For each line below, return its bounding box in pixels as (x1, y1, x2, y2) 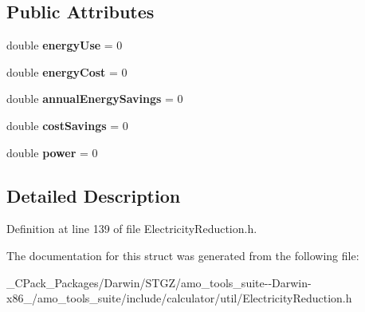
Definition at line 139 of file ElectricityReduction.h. (6, 220, 257, 237)
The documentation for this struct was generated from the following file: (6, 247, 359, 263)
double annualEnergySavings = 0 (6, 90, 183, 107)
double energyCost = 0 (6, 63, 128, 80)
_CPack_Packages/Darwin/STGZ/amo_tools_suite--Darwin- (6, 274, 312, 290)
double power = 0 (6, 144, 98, 160)
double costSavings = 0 (6, 117, 128, 133)
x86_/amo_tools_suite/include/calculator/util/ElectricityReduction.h (6, 290, 352, 306)
